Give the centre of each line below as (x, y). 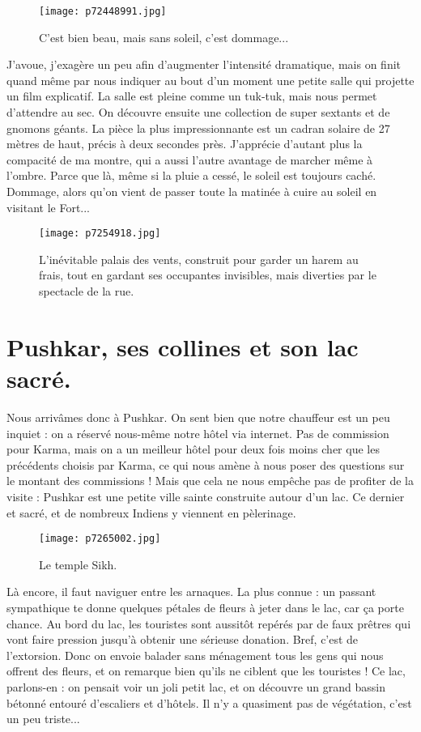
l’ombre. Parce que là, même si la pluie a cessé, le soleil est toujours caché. (191, 175)
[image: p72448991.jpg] (103, 11)
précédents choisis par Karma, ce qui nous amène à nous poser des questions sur (206, 464)
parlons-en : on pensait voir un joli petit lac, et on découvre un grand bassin (196, 686)
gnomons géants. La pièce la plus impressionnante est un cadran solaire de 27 (198, 128)
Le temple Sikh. (78, 564)
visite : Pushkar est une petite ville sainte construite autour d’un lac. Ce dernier (206, 496)
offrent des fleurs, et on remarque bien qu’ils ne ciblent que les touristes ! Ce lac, (206, 671)
